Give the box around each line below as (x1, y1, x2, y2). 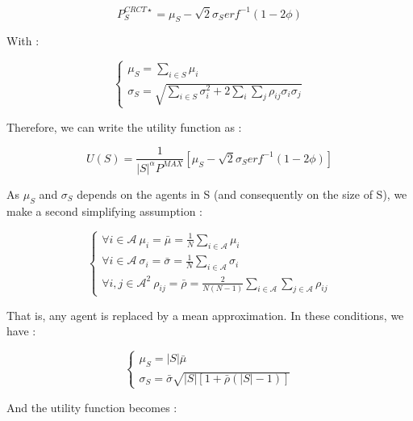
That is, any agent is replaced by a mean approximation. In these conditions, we (6, 306, 404, 323)
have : (6, 322, 36, 339)
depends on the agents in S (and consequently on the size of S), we (77, 185, 407, 202)
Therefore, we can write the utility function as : (6, 118, 242, 135)
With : (6, 32, 40, 49)
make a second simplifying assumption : (6, 202, 202, 219)
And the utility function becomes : (6, 398, 177, 415)
